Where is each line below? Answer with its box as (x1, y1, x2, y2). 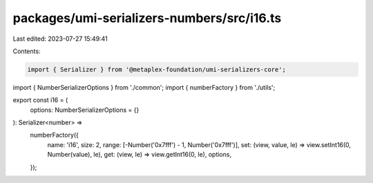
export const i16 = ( (12, 96, 68, 104)
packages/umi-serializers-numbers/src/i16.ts (12, 10, 282, 26)
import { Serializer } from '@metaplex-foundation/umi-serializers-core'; (27, 66, 287, 73)
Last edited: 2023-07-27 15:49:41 (12, 35, 108, 43)
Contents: (12, 47, 41, 55)
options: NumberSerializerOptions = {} (30, 106, 140, 114)
